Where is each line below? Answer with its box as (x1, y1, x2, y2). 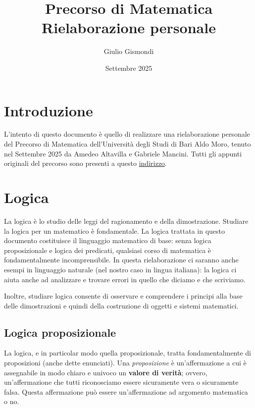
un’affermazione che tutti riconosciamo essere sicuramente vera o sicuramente (4, 377, 239, 387)
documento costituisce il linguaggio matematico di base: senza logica (4, 235, 211, 246)
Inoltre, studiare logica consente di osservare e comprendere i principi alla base (4, 291, 243, 301)
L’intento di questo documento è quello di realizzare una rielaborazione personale (4, 129, 250, 139)
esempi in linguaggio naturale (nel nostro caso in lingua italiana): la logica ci (4, 264, 237, 274)
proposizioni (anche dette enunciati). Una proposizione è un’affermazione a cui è (4, 357, 247, 368)
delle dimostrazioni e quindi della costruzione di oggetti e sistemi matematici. (4, 300, 239, 310)
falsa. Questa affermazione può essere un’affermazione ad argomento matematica (4, 386, 248, 397)
